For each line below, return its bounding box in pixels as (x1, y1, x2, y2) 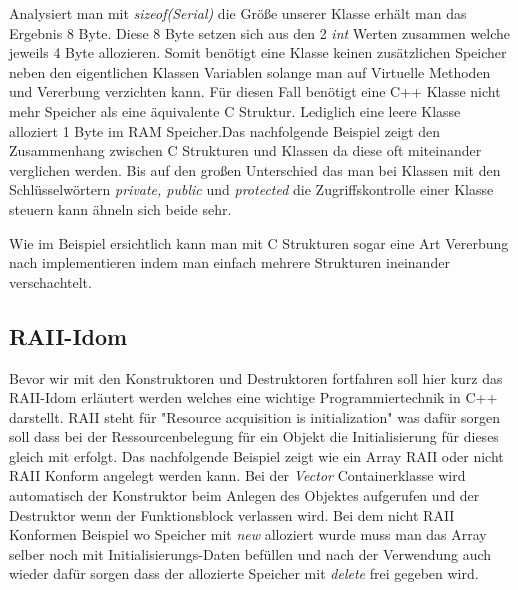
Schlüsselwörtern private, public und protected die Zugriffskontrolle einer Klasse (9, 179, 494, 200)
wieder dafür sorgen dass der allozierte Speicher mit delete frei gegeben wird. (9, 563, 479, 584)
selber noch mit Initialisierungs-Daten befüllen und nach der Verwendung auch (9, 543, 492, 564)
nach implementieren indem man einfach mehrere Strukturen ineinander (9, 252, 450, 273)
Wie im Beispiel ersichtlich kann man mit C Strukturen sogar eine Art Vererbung (9, 232, 509, 253)
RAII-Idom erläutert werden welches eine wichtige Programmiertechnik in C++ (9, 387, 498, 408)
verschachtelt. (9, 271, 92, 292)
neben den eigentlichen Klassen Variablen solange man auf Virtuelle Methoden (9, 61, 491, 82)
